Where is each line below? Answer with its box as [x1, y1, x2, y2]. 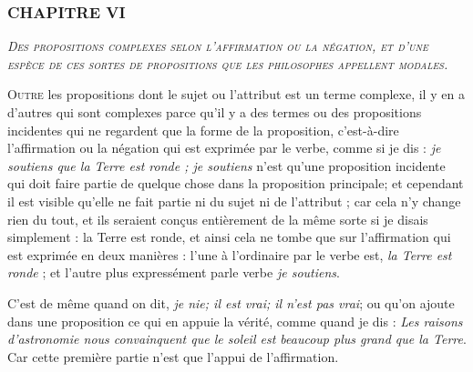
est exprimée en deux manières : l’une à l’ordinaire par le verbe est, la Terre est [7, 245, 452, 264]
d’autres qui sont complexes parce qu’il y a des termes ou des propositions [7, 103, 422, 121]
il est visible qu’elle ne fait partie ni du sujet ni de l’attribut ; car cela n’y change [7, 191, 461, 210]
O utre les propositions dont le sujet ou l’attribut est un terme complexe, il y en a [7, 85, 465, 104]
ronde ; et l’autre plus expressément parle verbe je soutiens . [7, 263, 340, 282]
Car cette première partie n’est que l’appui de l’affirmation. [7, 347, 339, 366]
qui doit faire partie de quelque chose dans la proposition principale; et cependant [7, 174, 464, 193]
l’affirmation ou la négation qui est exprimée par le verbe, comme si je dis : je [7, 138, 441, 157]
